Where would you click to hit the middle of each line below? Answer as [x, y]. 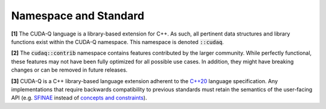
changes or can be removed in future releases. [69, 70]
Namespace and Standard [78, 16]
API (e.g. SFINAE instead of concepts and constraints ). [79, 98]
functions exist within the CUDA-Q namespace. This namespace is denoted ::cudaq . [117, 42]
